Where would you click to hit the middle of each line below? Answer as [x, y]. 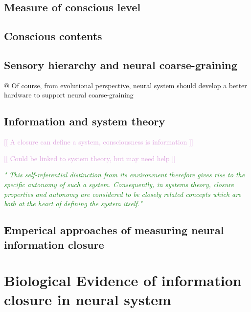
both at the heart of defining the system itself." [73, 204]
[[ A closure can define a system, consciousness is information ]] [99, 142]
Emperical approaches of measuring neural [114, 230]
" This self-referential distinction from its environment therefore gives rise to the [125, 175]
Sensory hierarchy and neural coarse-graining [121, 64]
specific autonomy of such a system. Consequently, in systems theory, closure [119, 184]
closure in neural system [88, 300]
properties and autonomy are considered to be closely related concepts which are [123, 194]
